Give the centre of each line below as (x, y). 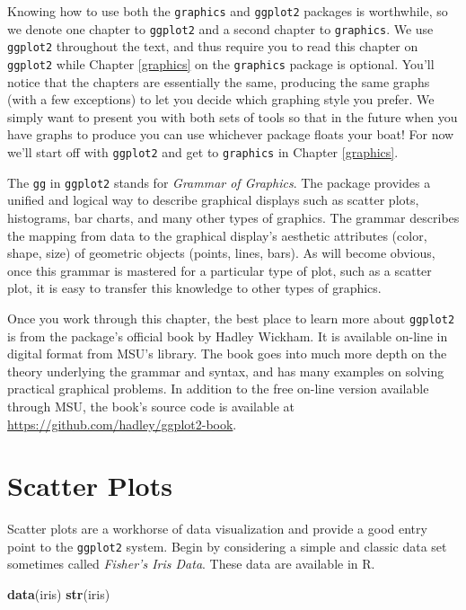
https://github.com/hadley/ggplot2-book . (122, 424)
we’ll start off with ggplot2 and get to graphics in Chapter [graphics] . (203, 152)
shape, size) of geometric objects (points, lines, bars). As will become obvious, (221, 253)
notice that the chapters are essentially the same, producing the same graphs (219, 81)
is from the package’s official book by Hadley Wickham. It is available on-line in (228, 336)
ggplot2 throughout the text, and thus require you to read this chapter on (213, 46)
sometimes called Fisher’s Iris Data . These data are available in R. (191, 564)
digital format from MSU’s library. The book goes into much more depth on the (227, 354)
